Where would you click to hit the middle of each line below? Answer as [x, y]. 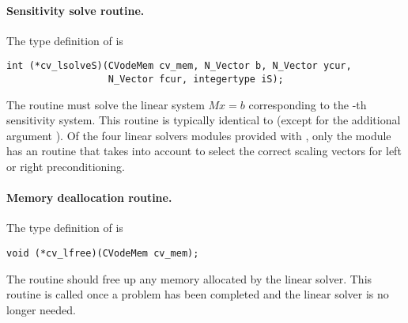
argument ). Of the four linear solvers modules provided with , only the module [199, 135]
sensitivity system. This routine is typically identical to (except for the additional [204, 120]
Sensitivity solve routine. [76, 10]
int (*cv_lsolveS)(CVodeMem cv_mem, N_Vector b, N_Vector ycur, [179, 66]
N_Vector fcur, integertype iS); [196, 80]
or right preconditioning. [66, 167]
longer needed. [41, 309]
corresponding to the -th [308, 104]
